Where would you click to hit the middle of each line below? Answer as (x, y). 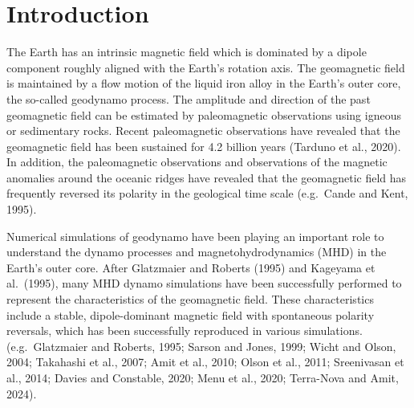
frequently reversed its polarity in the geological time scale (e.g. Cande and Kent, (207, 193)
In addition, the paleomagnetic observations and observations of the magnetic (197, 162)
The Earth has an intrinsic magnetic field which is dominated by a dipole (187, 52)
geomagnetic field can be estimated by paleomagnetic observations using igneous (204, 114)
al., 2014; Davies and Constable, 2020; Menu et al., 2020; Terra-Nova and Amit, (203, 377)
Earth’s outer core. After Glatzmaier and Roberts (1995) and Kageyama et (191, 267)
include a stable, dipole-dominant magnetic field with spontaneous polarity (191, 314)
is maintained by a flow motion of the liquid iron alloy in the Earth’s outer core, (204, 83)
